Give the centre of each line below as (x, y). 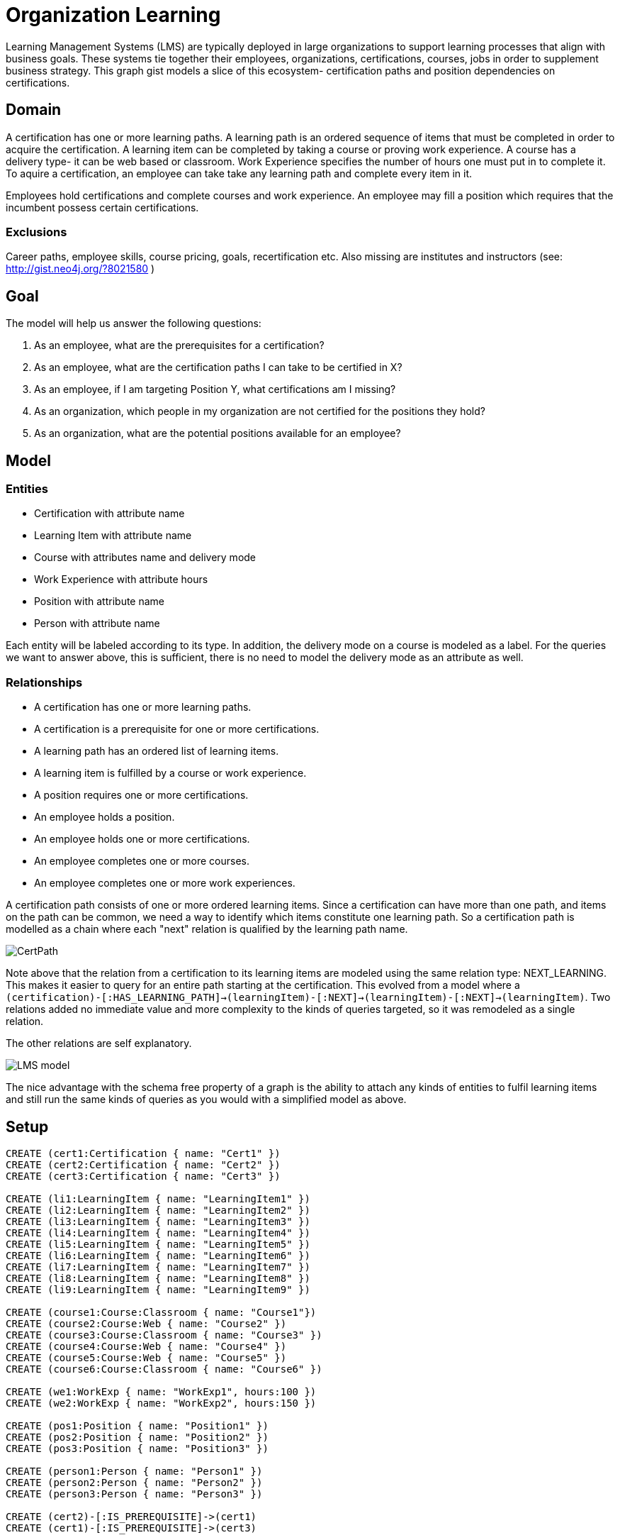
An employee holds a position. (105, 817)
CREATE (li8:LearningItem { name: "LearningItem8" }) (158, 1278)
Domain (34, 110)
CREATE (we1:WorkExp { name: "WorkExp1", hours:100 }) (161, 1392)
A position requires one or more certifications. (141, 795)
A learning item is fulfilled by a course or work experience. (170, 773)
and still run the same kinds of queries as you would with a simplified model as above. (206, 1099)
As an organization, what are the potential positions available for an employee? (218, 433)
